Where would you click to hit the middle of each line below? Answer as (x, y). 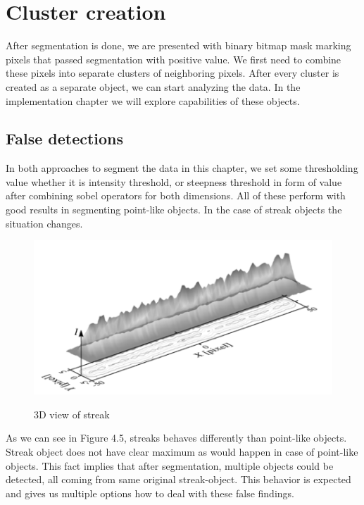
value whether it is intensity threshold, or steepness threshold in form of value (174, 181)
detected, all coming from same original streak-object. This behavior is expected (178, 479)
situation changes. (44, 223)
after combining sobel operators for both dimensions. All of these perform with (176, 195)
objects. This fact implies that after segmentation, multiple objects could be (170, 465)
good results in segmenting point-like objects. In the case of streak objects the (174, 210)
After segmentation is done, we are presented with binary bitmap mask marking (178, 45)
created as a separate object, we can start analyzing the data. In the (153, 86)
